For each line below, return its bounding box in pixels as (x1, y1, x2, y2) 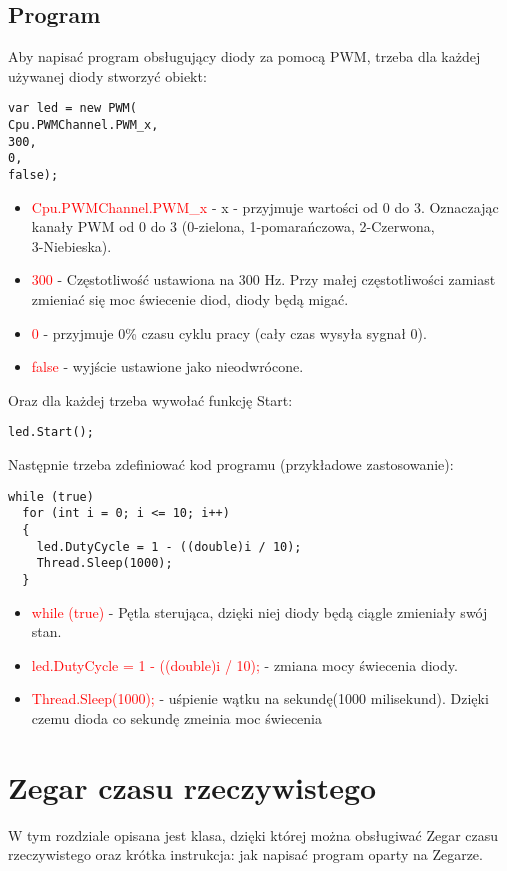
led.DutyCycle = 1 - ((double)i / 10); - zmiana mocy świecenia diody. (31, 654, 458, 675)
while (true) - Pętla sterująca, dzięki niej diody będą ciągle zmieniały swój (31, 601, 488, 622)
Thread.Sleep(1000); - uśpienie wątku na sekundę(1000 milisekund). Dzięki (31, 688, 489, 709)
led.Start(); (8, 425, 94, 440)
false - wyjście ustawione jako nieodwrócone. (31, 356, 304, 377)
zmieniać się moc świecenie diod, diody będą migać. (31, 289, 349, 310)
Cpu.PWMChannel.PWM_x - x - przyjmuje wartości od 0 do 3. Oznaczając (31, 196, 499, 217)
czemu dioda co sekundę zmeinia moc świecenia (31, 707, 323, 728)
